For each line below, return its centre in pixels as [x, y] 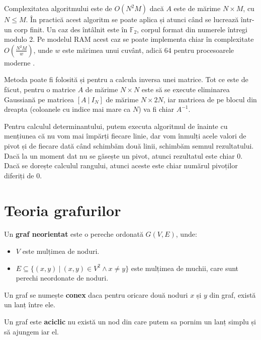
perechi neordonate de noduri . [62, 278]
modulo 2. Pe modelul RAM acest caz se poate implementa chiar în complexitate [129, 39]
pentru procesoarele [204, 50]
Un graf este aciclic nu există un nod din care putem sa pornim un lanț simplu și [130, 321]
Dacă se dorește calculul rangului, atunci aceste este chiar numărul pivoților [121, 165]
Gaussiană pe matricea [39, 99]
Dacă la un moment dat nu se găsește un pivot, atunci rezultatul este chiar [119, 155]
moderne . [20, 62]
